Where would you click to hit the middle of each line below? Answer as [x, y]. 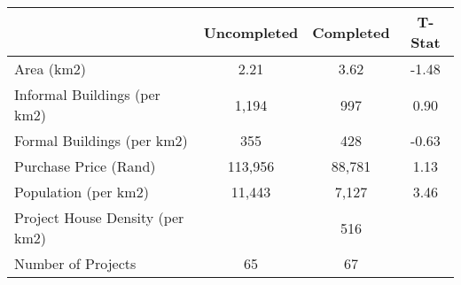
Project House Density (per [99, 217]
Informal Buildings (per [87, 94]
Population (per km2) [82, 192]
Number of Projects [75, 263]
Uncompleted [251, 32]
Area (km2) [50, 69]
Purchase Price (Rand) [85, 166]
